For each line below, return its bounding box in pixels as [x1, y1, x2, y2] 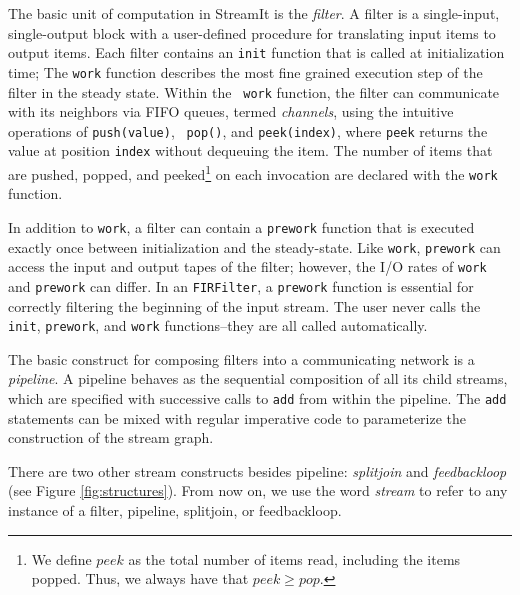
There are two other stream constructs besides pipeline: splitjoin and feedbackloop [8, 460, 507, 481]
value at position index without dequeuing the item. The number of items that [8, 140, 493, 161]
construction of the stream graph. [8, 427, 214, 448]
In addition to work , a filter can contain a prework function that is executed [8, 216, 475, 237]
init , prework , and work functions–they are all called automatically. [8, 315, 428, 336]
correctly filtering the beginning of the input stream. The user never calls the [8, 295, 481, 316]
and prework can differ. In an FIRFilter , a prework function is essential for [8, 275, 474, 296]
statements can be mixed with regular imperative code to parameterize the [8, 407, 467, 428]
